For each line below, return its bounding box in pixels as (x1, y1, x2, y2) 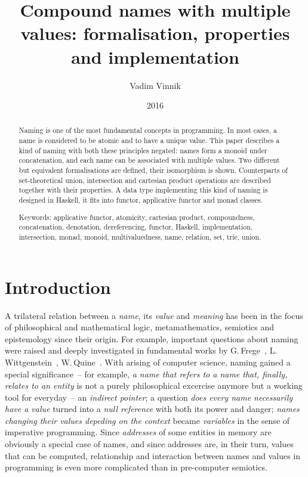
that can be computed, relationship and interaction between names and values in (5, 449, 300, 461)
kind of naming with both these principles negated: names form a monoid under (19, 145, 267, 155)
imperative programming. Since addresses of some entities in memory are (5, 426, 272, 438)
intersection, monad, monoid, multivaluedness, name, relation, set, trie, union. (19, 231, 261, 241)
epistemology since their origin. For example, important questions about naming (5, 332, 298, 345)
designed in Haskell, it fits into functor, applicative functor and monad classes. (19, 195, 263, 205)
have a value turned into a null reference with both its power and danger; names (5, 402, 300, 415)
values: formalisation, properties (20, 21, 290, 45)
